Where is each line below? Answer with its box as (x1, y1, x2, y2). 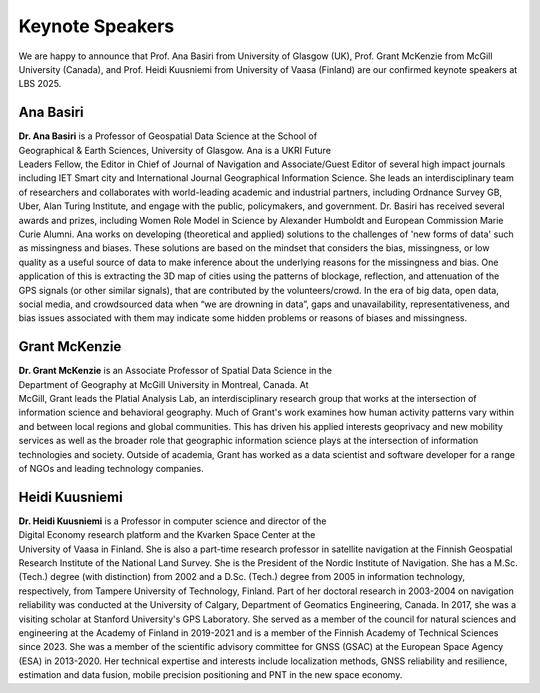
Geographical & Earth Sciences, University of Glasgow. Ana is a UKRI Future (18, 144, 332, 156)
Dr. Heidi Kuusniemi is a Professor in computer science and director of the (18, 515, 327, 527)
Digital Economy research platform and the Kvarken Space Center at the (18, 529, 316, 541)
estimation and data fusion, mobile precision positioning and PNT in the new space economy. (18, 669, 403, 681)
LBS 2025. (18, 78, 62, 90)
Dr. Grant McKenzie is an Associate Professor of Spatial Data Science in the (18, 365, 333, 377)
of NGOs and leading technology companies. (18, 462, 204, 474)
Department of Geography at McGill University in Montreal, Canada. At (18, 378, 309, 390)
